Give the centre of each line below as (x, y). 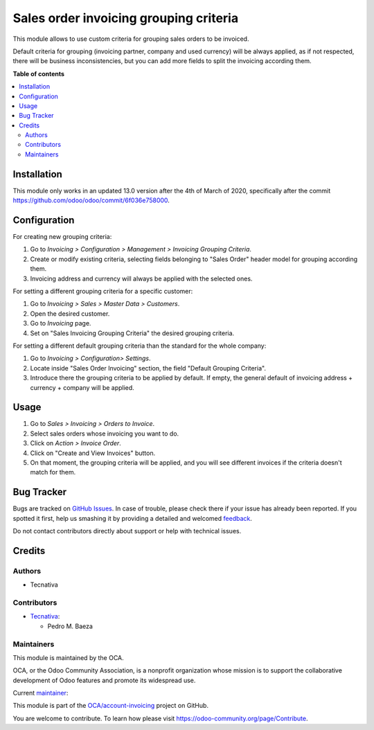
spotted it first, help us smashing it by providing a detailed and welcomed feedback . (133, 518)
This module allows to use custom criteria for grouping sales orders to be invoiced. (131, 39)
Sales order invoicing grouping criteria (126, 18)
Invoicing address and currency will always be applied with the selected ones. (141, 278)
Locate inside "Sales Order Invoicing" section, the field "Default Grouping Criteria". (148, 368)
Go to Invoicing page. (61, 323)
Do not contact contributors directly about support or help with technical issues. (127, 531)
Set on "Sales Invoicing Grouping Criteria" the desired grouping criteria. (132, 333)
